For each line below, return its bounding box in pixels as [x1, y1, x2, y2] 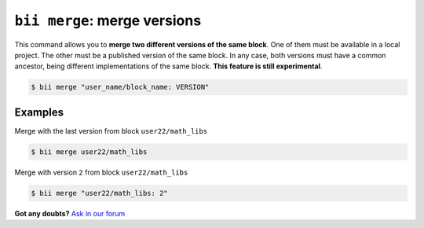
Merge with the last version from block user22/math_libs [14, 126, 208, 135]
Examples [14, 105, 64, 119]
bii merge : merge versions [14, 12, 202, 29]
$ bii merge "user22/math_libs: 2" [31, 189, 168, 197]
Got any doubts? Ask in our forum [14, 208, 126, 218]
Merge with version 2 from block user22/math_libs [14, 167, 188, 177]
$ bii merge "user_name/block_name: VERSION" [31, 83, 210, 92]
